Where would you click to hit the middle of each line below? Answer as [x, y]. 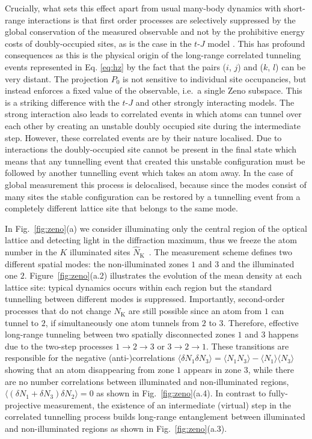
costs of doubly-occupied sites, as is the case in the [98, 43]
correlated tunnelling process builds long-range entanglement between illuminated [155, 416]
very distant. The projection [57, 78]
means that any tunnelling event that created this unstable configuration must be [155, 161]
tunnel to [22, 322]
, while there [271, 370]
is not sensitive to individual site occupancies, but [215, 78]
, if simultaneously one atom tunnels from [122, 322]
